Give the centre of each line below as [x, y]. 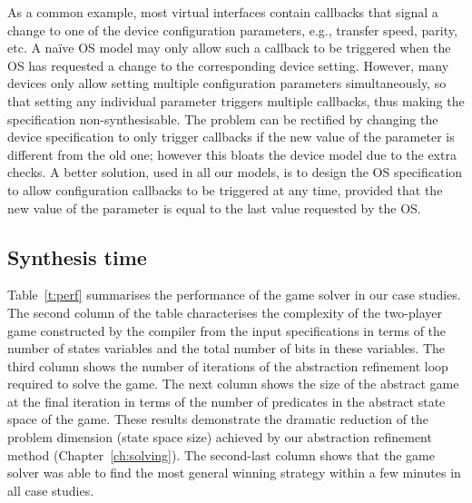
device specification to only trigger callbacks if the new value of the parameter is [231, 137]
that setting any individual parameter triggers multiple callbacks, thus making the [236, 100]
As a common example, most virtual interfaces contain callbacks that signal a [223, 12]
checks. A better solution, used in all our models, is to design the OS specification [235, 172]
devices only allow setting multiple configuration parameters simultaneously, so [227, 83]
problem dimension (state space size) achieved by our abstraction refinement [220, 437]
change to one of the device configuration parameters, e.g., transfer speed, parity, [232, 30]
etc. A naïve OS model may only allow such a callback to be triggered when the [229, 48]
